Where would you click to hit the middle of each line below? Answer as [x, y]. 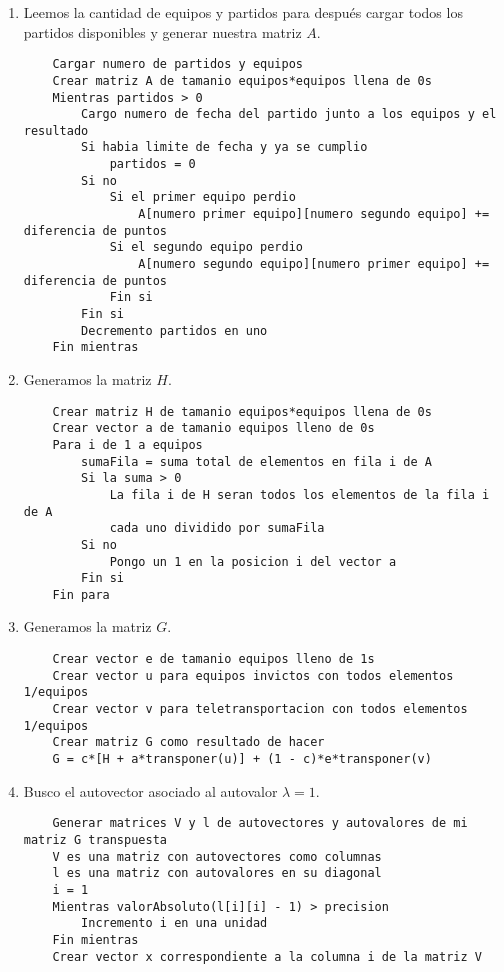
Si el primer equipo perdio [202, 197]
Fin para [81, 594]
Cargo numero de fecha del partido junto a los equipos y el [289, 114]
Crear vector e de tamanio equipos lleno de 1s [213, 659]
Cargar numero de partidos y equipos [177, 64]
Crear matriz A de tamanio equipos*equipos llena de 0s [242, 80]
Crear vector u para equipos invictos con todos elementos [253, 675]
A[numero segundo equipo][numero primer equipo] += [314, 264]
